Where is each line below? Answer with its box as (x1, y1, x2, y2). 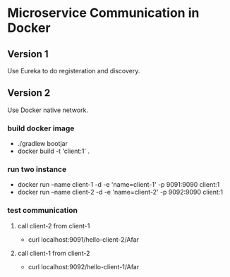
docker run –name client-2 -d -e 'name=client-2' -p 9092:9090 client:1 (17, 188, 224, 197)
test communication (7, 206, 78, 216)
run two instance (7, 164, 67, 174)
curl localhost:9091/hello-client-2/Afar (28, 235, 140, 244)
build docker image (7, 123, 75, 133)
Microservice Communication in (7, 5, 200, 21)
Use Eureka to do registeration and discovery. (7, 67, 140, 75)
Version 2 (7, 87, 51, 99)
